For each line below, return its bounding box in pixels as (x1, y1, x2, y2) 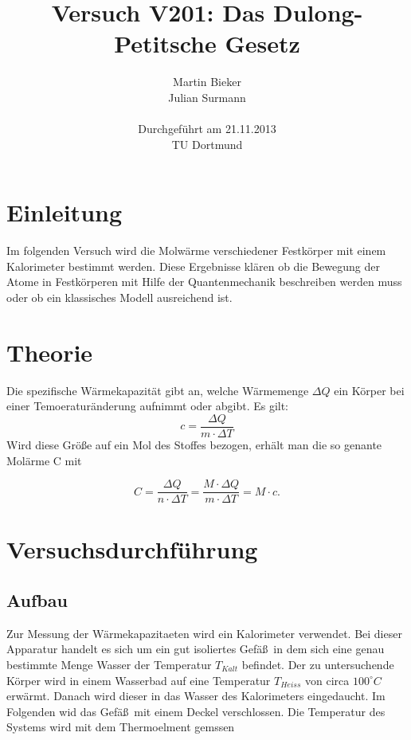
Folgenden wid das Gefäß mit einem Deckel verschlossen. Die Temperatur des (6, 703, 386, 719)
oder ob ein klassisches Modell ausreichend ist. (6, 289, 233, 305)
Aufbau (6, 587, 68, 612)
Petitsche (114, 27, 217, 60)
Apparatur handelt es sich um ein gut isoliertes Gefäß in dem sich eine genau (6, 640, 385, 657)
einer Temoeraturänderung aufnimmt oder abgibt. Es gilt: (6, 397, 289, 414)
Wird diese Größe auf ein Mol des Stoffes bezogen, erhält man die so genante (6, 436, 382, 452)
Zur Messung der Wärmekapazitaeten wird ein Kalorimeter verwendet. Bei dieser (6, 624, 402, 641)
